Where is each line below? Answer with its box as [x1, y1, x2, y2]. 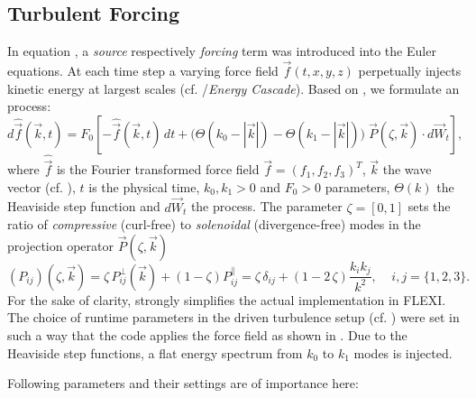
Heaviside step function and [7, 197, 160, 216]
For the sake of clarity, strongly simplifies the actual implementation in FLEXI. [7, 290, 446, 309]
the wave [382, 160, 432, 179]
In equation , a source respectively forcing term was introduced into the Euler [7, 42, 436, 60]
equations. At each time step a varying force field [7, 61, 279, 80]
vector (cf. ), [7, 177, 76, 196]
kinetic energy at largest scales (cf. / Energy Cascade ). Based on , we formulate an [7, 79, 460, 97]
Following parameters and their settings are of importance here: [7, 374, 359, 393]
